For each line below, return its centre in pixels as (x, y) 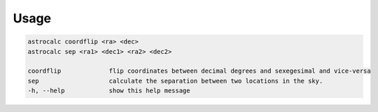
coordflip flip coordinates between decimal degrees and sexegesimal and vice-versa (199, 71)
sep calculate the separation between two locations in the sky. (175, 81)
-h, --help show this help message (109, 91)
